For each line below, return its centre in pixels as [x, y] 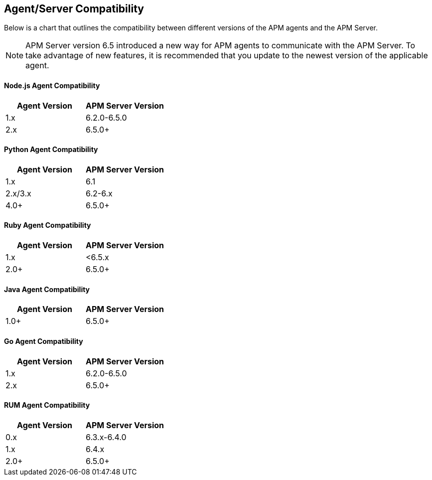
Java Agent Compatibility [47, 289]
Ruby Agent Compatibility [48, 225]
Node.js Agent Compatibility [52, 86]
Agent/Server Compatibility [74, 9]
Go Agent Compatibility [44, 341]
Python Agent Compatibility [51, 150]
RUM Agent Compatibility [47, 405]
